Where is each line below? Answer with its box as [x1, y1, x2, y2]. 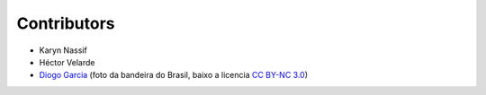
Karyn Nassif [39, 45, 87, 56]
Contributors [16, 13, 116, 33]
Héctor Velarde [39, 56, 95, 67]
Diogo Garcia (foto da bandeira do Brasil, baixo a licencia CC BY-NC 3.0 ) [39, 70, 309, 81]
